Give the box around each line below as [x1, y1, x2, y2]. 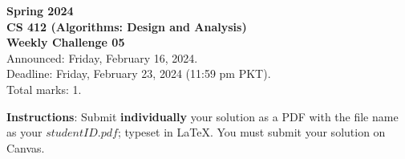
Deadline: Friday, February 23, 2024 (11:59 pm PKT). [6, 65, 271, 82]
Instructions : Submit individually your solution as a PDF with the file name [6, 108, 399, 124]
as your [6, 124, 43, 141]
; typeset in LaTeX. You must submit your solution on [117, 124, 386, 141]
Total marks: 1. [6, 80, 82, 97]
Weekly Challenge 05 [6, 34, 125, 51]
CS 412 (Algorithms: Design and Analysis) [6, 18, 247, 35]
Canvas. [6, 139, 45, 156]
